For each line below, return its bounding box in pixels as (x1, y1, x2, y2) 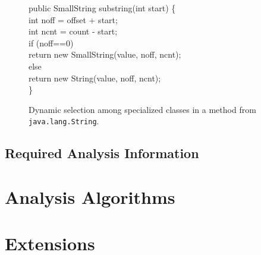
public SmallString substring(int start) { (29, 2, 176, 14)
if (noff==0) (29, 36, 74, 49)
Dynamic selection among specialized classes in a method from (29, 103, 256, 115)
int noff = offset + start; (29, 13, 118, 26)
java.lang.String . (29, 115, 99, 127)
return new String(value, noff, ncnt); (29, 71, 161, 84)
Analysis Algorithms (5, 184, 175, 209)
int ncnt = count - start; (29, 25, 118, 37)
